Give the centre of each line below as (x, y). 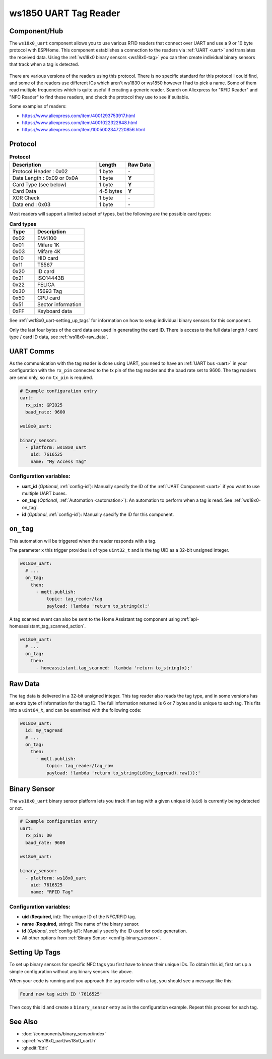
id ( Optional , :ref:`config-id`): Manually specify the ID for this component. (98, 514)
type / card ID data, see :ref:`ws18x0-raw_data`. (59, 337)
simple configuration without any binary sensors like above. (71, 971)
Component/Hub (36, 31)
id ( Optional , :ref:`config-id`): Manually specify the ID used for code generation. (105, 931)
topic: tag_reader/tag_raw (80, 766)
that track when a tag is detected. (44, 64)
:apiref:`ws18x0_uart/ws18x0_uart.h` (59, 1041)
